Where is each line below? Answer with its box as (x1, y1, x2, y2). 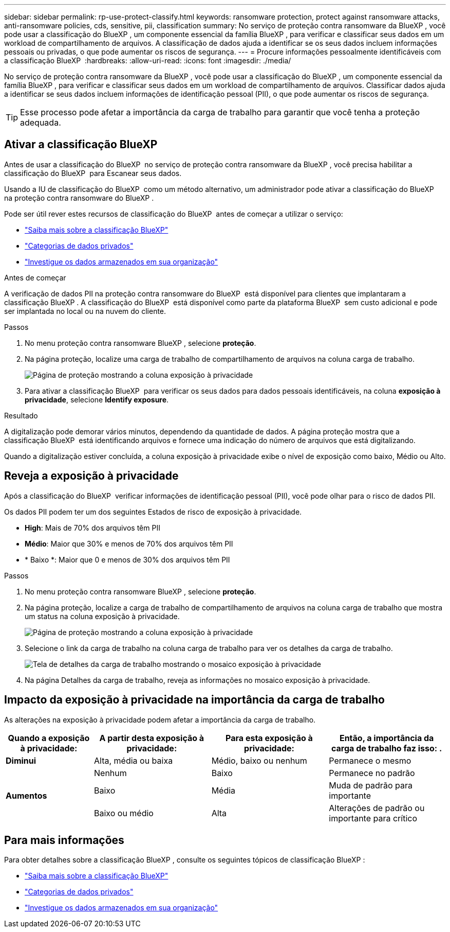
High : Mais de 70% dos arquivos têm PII (25, 523, 160, 532)
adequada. (20, 117, 61, 128)
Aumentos (6, 790, 47, 801)
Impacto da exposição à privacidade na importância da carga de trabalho (4, 693, 385, 707)
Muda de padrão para (329, 780, 413, 790)
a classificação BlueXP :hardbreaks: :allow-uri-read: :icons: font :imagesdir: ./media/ (4, 56, 291, 65)
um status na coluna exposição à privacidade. (25, 611, 180, 621)
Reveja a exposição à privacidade (4, 469, 179, 483)
